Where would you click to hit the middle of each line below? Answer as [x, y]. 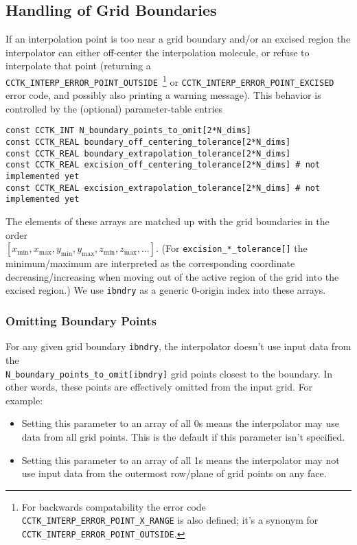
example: [24, 400]
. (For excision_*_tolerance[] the [232, 248]
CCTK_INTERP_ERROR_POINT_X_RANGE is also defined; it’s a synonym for [170, 520]
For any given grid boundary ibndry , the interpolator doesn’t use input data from [178, 346]
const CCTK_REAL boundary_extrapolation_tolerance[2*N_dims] [148, 153]
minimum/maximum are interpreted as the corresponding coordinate [150, 263]
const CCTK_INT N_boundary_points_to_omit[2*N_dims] [128, 131]
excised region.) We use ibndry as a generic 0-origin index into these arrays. [166, 290]
